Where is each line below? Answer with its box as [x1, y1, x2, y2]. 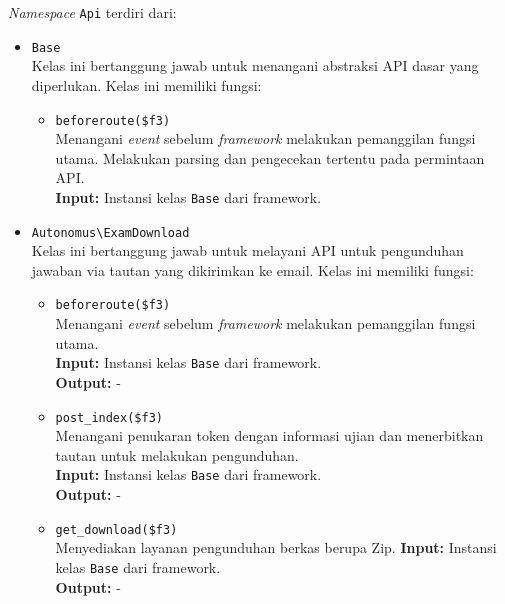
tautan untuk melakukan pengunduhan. [55, 444, 299, 465]
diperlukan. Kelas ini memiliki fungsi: [31, 74, 262, 95]
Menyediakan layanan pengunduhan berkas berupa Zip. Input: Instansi [55, 537, 497, 558]
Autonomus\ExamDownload [31, 225, 190, 240]
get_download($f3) [55, 522, 178, 537]
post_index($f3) [55, 410, 163, 425]
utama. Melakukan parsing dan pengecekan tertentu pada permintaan [55, 147, 485, 168]
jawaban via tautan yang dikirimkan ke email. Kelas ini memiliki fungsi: [31, 259, 474, 280]
